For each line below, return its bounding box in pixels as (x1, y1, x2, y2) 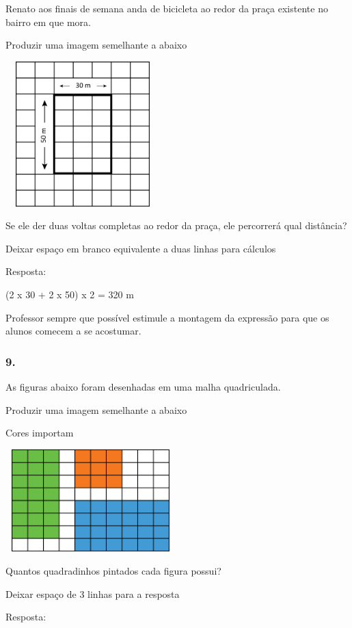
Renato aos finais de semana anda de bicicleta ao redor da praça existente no (5, 1, 328, 15)
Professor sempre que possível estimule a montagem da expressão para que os (5, 310, 329, 324)
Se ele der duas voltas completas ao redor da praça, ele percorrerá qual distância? (5, 218, 347, 233)
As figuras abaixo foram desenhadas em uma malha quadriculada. (5, 380, 281, 394)
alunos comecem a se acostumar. (5, 324, 141, 338)
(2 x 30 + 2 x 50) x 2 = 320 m (5, 287, 134, 302)
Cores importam (5, 426, 74, 440)
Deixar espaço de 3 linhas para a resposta (5, 586, 180, 601)
